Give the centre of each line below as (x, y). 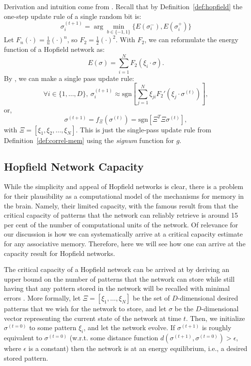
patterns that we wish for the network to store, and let (85, 308)
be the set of (151, 297)
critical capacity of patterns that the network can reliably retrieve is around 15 (121, 215)
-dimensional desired (208, 297)
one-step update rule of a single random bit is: (73, 16)
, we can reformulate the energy (191, 40)
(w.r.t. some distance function (114, 337)
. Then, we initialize (215, 318)
